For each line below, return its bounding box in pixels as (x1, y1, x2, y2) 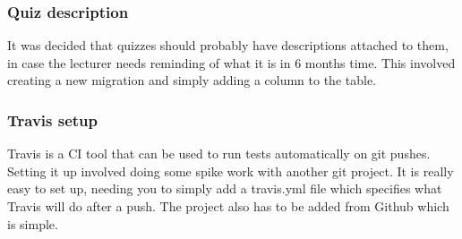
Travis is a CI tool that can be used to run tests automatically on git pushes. (7, 144, 431, 163)
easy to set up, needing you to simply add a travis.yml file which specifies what (7, 179, 442, 198)
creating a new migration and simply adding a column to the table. (7, 71, 377, 90)
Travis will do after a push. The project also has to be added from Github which (7, 197, 449, 215)
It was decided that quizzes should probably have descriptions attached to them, (7, 36, 449, 55)
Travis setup (7, 108, 98, 131)
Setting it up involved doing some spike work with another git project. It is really (7, 161, 454, 180)
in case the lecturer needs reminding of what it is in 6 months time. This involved (7, 53, 456, 72)
